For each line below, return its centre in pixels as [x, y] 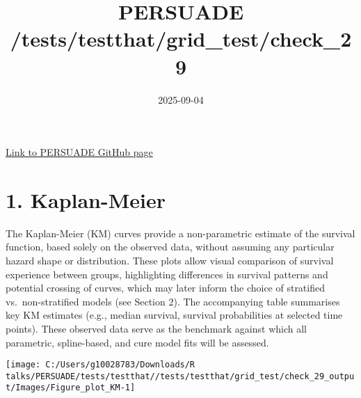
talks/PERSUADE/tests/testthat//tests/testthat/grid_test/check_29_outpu [180, 376]
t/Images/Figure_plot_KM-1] [71, 388]
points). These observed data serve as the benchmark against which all [156, 328]
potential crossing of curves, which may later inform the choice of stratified [165, 288]
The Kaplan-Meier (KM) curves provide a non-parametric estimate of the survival [180, 233]
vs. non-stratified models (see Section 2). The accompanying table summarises [173, 301]
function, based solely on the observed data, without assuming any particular [170, 247]
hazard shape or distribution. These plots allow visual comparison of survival [170, 260]
